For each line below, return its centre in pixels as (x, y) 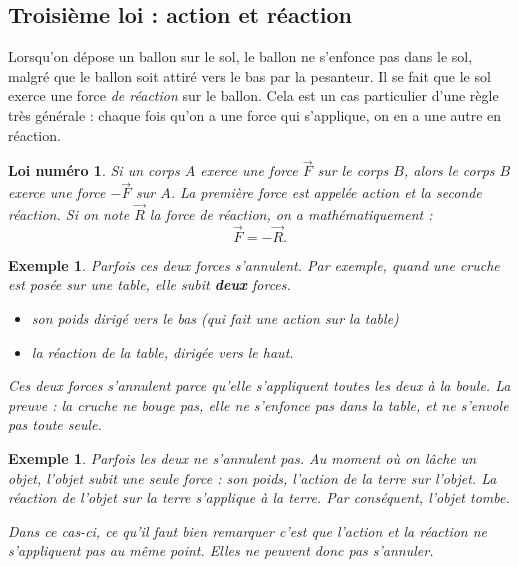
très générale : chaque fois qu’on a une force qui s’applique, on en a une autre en (255, 114)
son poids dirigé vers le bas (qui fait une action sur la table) (215, 318)
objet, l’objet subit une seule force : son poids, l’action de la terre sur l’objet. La (252, 477)
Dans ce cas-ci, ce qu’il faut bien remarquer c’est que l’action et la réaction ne (248, 530)
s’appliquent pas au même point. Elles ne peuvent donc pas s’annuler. (221, 550)
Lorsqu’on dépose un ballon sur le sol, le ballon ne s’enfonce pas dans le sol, (240, 56)
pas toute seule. (55, 424)
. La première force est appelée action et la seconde (326, 192)
